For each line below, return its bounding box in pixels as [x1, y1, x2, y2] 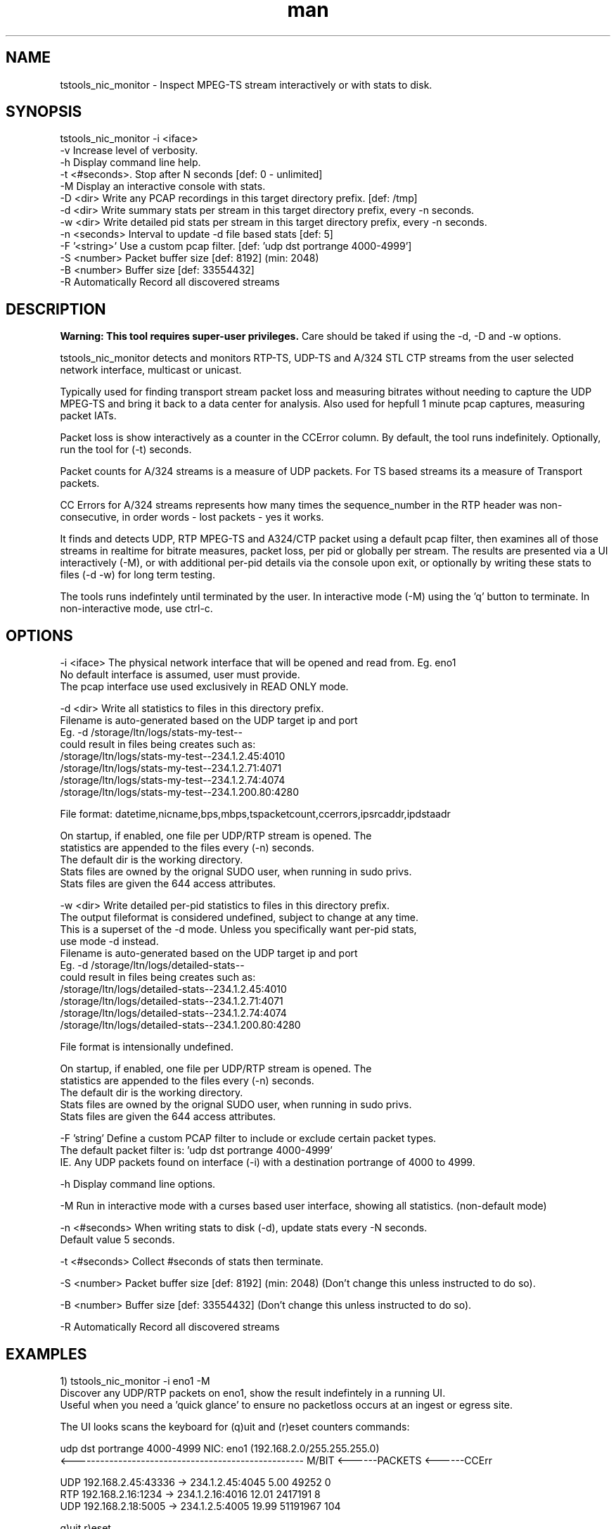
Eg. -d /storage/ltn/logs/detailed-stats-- [60, 959, 245, 972]
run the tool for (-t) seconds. [60, 443, 192, 456]
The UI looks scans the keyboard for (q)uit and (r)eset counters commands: [60, 1420, 410, 1433]
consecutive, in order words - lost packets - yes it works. [60, 511, 324, 524]
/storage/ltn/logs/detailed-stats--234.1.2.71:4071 [60, 995, 283, 1008]
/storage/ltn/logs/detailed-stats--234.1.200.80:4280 [60, 1019, 301, 1032]
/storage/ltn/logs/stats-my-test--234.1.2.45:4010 [60, 750, 285, 763]
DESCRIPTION [6, 300, 106, 318]
